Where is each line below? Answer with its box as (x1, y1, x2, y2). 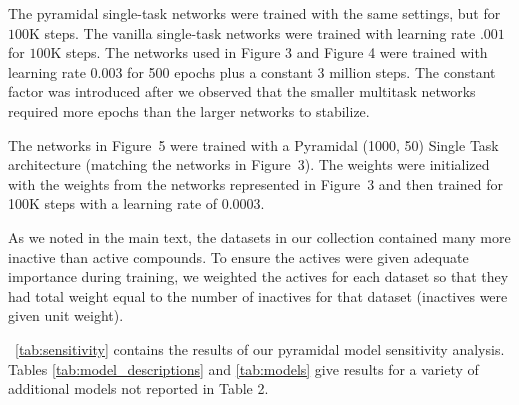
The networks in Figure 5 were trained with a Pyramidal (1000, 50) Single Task (8, 134, 499, 155)
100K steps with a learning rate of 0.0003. (8, 193, 265, 214)
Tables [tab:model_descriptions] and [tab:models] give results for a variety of (8, 358, 479, 379)
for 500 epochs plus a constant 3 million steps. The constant (127, 61, 496, 82)
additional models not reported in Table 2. (8, 378, 269, 399)
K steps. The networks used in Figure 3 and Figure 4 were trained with (50, 42, 488, 63)
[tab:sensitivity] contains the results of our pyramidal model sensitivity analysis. (15, 338, 505, 359)
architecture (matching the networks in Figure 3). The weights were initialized (8, 154, 490, 175)
